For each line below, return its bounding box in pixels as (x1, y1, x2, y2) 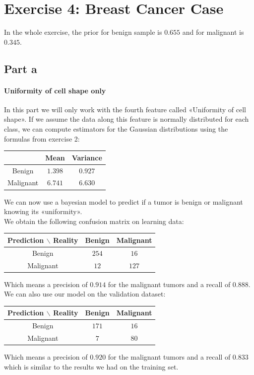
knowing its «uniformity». (4, 206, 82, 217)
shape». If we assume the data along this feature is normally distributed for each (4, 114, 249, 124)
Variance (71, 152, 102, 162)
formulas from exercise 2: (4, 133, 80, 144)
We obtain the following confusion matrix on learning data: (4, 216, 184, 226)
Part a (4, 61, 37, 76)
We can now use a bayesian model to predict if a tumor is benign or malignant (4, 196, 243, 207)
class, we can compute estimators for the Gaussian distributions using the (4, 124, 228, 134)
